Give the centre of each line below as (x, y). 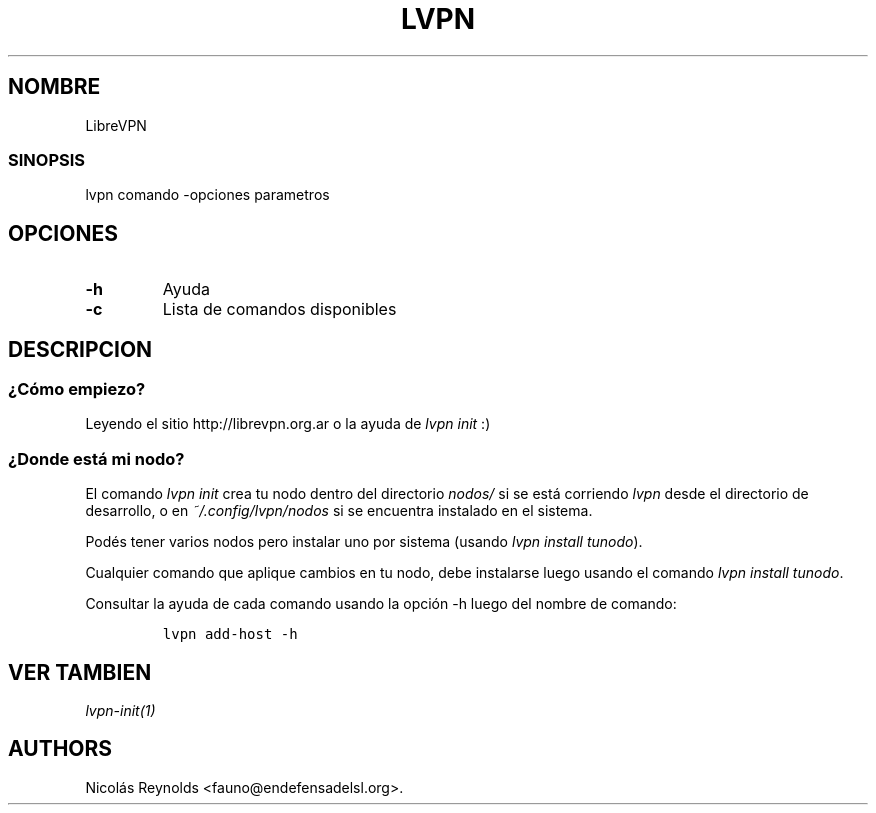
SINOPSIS (46, 159)
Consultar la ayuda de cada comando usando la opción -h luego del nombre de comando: (381, 604)
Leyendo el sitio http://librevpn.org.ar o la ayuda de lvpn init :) (288, 424)
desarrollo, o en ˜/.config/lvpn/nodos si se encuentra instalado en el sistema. (339, 511)
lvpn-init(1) (120, 710)
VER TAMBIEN (80, 672)
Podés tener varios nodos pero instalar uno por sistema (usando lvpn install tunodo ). (364, 542)
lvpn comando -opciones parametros (207, 195)
